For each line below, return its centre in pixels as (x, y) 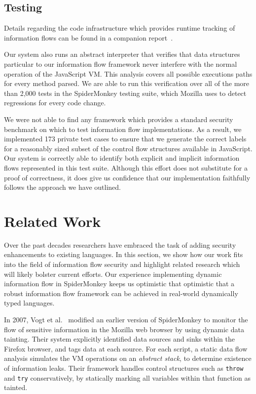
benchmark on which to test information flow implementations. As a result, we (123, 129)
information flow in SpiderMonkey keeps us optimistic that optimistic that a (119, 284)
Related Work (53, 221)
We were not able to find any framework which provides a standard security (119, 119)
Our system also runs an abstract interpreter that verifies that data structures (122, 54)
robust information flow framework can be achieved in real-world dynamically (121, 293)
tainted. (16, 387)
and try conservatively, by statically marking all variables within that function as (127, 377)
